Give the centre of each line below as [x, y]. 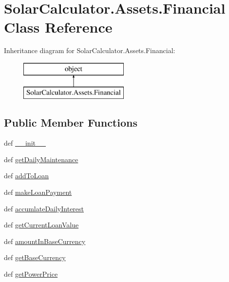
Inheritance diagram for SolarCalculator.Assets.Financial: [90, 50]
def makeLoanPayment [38, 192]
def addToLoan [27, 176]
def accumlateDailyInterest [44, 208]
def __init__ [25, 143]
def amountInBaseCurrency [45, 241]
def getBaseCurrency [35, 257]
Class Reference [58, 27]
